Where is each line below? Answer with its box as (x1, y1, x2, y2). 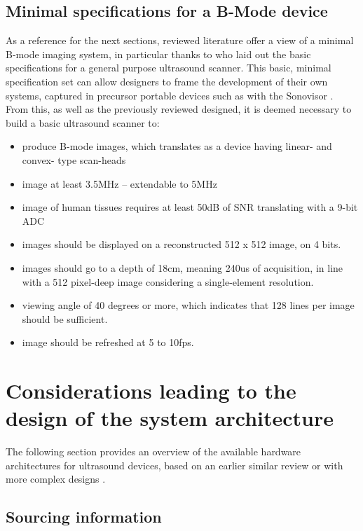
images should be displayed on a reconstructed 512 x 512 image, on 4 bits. (22, 237, 341, 251)
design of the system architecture (6, 404, 334, 432)
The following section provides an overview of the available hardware (6, 444, 301, 459)
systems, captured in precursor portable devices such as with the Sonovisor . (6, 88, 334, 102)
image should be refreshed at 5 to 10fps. (22, 335, 194, 350)
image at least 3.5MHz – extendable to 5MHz (22, 176, 217, 191)
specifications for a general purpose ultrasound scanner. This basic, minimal (6, 60, 331, 75)
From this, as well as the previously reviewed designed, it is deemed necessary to (6, 102, 352, 116)
